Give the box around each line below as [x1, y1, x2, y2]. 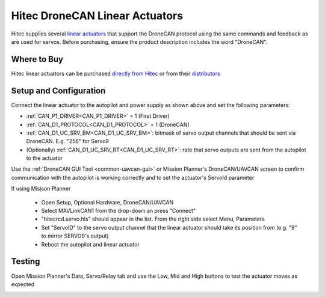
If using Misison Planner [11, 185, 71, 192]
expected [11, 280, 35, 288]
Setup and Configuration [11, 85, 106, 96]
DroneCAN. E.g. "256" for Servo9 [26, 138, 110, 145]
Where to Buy [11, 54, 63, 64]
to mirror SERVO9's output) [41, 232, 109, 240]
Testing [11, 256, 40, 267]
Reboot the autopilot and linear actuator [41, 240, 140, 248]
